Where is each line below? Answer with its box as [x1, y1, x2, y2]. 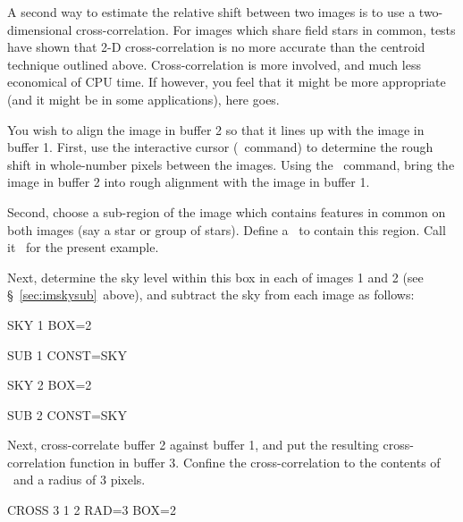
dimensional [7, 20, 72, 38]
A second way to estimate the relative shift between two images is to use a [7, 3, 416, 21]
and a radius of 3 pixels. [13, 470, 146, 489]
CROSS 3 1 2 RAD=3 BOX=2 [7, 501, 176, 519]
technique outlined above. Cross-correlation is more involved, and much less [7, 55, 421, 73]
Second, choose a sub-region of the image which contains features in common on [7, 202, 446, 221]
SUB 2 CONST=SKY [7, 405, 127, 424]
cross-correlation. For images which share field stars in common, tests [76, 20, 456, 38]
